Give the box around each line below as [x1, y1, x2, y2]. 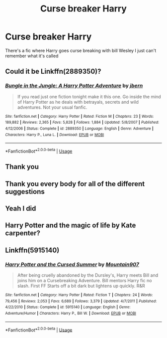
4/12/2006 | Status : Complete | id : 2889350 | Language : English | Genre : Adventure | [5, 126, 154, 131]
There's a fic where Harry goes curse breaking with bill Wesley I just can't [5, 47, 157, 53]
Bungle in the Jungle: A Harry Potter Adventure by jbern [5, 82, 143, 89]
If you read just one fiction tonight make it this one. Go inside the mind [17, 93, 162, 100]
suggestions [5, 187, 45, 196]
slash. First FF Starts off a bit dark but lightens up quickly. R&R [17, 283, 145, 289]
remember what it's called [5, 53, 59, 59]
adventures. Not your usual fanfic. [17, 104, 87, 110]
